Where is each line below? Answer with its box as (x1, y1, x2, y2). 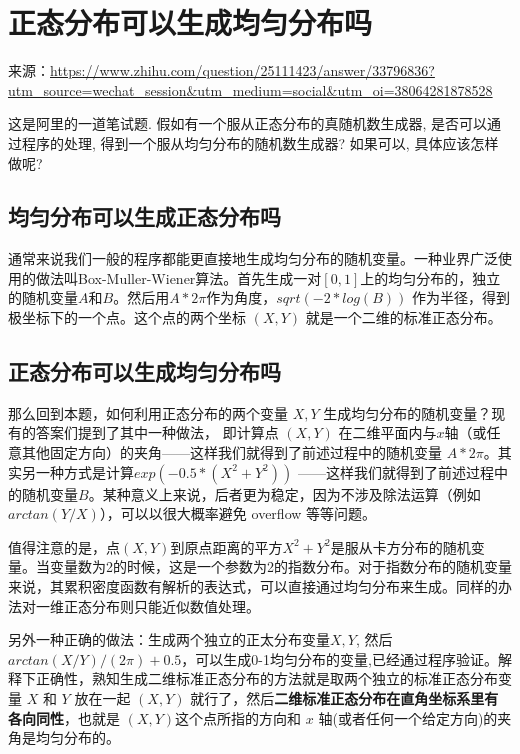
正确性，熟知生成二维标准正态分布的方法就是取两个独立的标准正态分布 (35, 668, 498, 689)
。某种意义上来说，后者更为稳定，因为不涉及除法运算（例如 (88, 483, 481, 504)
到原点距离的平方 (170, 536, 283, 557)
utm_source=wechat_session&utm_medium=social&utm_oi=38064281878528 (8, 79, 493, 100)
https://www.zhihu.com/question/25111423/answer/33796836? (50, 60, 435, 81)
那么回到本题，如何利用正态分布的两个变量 (8, 402, 288, 423)
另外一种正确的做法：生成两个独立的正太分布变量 (8, 629, 330, 650)
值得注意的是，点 (8, 536, 120, 557)
